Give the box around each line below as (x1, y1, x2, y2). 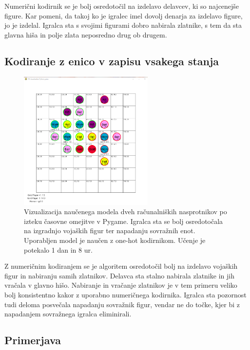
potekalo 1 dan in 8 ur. (24, 244, 93, 255)
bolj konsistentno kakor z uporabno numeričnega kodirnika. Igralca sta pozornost (4, 290, 247, 300)
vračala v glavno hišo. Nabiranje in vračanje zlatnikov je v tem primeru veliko (4, 280, 237, 290)
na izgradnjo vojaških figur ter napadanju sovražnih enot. (24, 225, 195, 236)
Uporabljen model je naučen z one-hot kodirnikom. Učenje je (24, 235, 206, 245)
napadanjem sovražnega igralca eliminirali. (4, 309, 132, 319)
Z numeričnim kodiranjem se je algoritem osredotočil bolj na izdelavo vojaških (4, 261, 238, 271)
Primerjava (4, 332, 61, 348)
